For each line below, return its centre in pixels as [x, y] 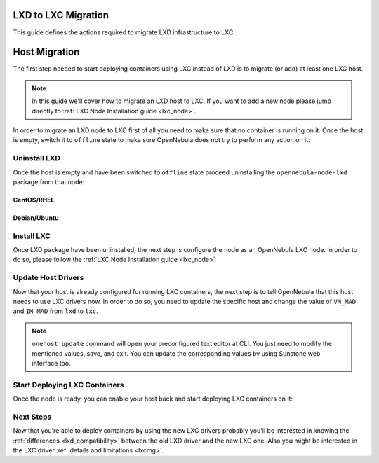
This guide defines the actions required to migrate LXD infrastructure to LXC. [124, 32]
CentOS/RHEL [34, 200]
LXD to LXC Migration [61, 15]
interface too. [51, 363]
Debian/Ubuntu [36, 218]
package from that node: [49, 181]
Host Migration [46, 52]
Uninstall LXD [37, 158]
